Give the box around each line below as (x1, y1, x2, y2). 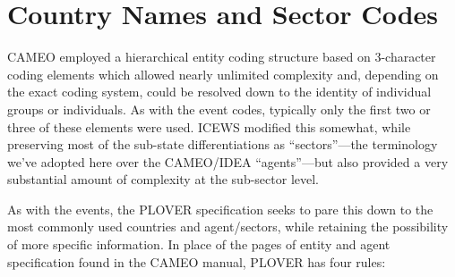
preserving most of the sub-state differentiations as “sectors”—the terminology (7, 135, 438, 154)
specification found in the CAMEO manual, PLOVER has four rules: (7, 252, 386, 271)
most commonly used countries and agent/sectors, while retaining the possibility (7, 217, 449, 236)
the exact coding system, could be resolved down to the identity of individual (7, 82, 432, 101)
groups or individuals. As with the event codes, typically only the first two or (7, 99, 431, 118)
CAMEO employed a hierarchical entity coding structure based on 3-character (7, 47, 436, 66)
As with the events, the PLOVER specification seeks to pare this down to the (7, 199, 434, 218)
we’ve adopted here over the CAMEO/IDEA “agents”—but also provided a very (7, 152, 449, 171)
